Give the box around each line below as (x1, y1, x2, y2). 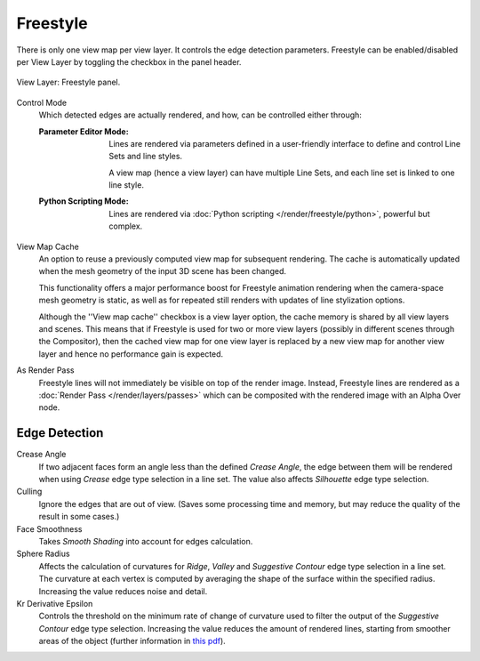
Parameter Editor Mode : (38, 125, 129, 137)
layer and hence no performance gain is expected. (38, 348, 224, 359)
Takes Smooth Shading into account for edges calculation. (38, 536, 253, 546)
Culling (16, 486, 43, 497)
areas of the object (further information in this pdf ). (38, 636, 226, 647)
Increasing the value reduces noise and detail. (38, 585, 208, 596)
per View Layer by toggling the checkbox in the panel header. (16, 56, 242, 67)
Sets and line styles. (108, 151, 182, 162)
